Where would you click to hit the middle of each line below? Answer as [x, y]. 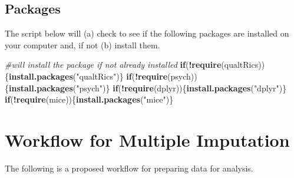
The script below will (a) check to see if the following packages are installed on [147, 33]
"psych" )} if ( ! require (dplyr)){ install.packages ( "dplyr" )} [181, 88]
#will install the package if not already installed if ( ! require [113, 65]
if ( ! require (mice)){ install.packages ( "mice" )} [89, 99]
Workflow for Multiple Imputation [147, 139]
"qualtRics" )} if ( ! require [122, 76]
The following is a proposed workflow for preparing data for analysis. [129, 168]
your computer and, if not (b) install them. [82, 44]
